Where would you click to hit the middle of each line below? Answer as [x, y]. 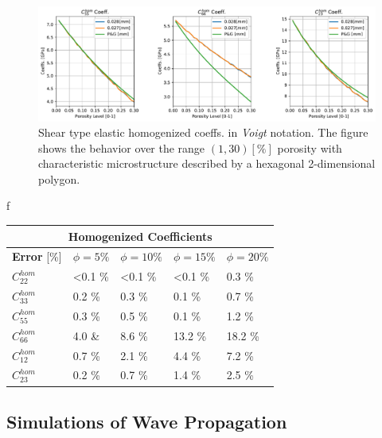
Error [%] [37, 256]
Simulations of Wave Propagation [147, 421]
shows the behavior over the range [122, 147]
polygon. [59, 178]
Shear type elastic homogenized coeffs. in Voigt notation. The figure [203, 132]
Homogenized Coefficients [140, 236]
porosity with [310, 147]
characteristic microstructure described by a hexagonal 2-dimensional [207, 163]
